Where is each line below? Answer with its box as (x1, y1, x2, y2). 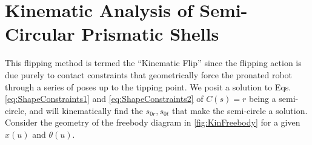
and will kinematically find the (29, 104, 143, 116)
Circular (5, 21, 75, 46)
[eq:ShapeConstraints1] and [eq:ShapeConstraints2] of (5, 92, 204, 105)
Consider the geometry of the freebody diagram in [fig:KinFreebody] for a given (5, 116, 300, 129)
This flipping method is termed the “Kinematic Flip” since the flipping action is (5, 56, 302, 69)
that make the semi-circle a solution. (172, 104, 308, 116)
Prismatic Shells (81, 21, 219, 46)
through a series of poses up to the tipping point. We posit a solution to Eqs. (5, 80, 291, 93)
